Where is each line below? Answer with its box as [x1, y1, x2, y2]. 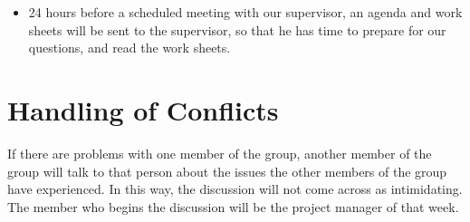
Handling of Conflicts [7, 91, 279, 128]
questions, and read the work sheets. [28, 38, 231, 57]
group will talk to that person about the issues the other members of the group [7, 161, 447, 180]
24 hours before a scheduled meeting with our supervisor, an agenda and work [28, 3, 463, 21]
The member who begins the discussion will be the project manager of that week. [7, 197, 459, 216]
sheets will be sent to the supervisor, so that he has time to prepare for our [28, 20, 446, 39]
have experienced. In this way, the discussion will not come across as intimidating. [7, 179, 463, 198]
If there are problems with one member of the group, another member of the [7, 143, 432, 162]
